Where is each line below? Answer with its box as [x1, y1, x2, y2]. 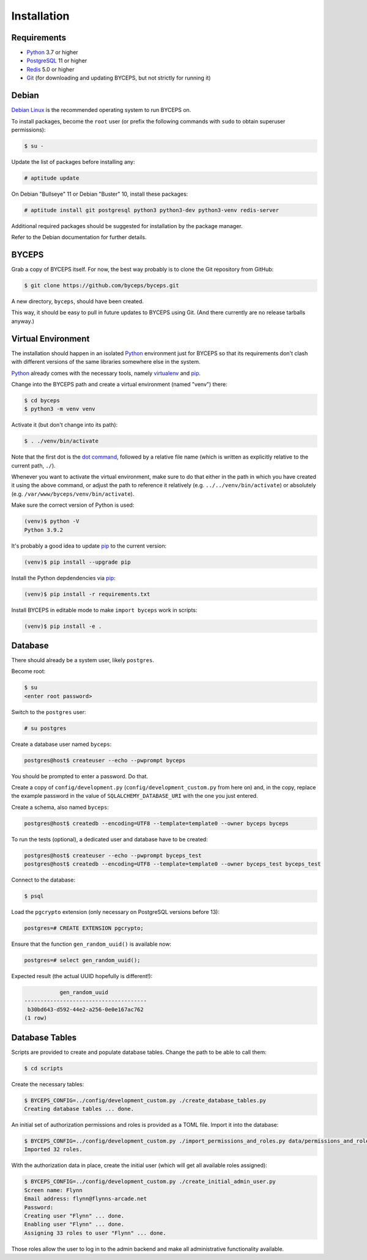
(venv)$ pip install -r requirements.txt [24, 591, 150, 597]
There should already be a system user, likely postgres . [11, 657, 154, 664]
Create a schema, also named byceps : [11, 803, 109, 811]
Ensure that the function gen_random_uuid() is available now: [11, 940, 171, 948]
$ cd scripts [24, 1064, 64, 1072]
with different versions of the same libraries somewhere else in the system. [11, 358, 201, 366]
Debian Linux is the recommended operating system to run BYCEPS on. [11, 106, 191, 114]
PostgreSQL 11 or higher [26, 57, 87, 64]
